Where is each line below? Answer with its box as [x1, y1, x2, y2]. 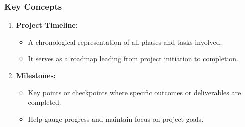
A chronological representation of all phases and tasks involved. [28, 36, 222, 47]
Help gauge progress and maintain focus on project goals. [28, 113, 204, 124]
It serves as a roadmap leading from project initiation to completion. [28, 53, 238, 64]
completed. [28, 97, 61, 107]
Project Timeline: [16, 20, 78, 30]
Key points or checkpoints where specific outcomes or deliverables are [28, 87, 241, 97]
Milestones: [16, 70, 56, 80]
